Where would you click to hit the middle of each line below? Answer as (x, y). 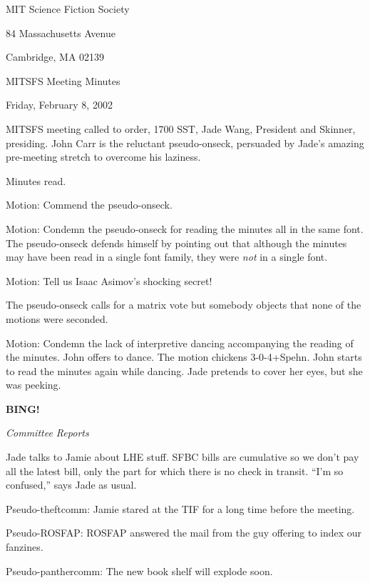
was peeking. (34, 385)
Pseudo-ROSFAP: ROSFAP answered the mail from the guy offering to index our (184, 533)
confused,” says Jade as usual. (71, 485)
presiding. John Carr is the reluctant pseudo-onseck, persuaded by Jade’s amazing (185, 143)
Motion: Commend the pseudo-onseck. (89, 205)
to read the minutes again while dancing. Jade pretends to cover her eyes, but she (184, 370)
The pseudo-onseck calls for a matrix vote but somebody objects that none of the (184, 305)
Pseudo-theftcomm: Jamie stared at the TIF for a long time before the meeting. (180, 508)
